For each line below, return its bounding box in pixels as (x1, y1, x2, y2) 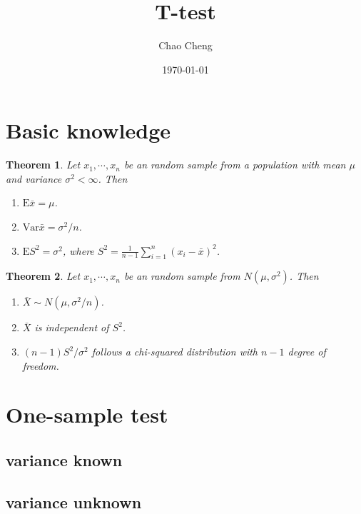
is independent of (34, 320, 109, 335)
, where (62, 243, 94, 258)
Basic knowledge (6, 116, 171, 145)
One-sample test (6, 400, 168, 429)
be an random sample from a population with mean (123, 157, 346, 172)
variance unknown (6, 490, 142, 513)
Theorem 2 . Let (6, 268, 81, 283)
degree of (288, 344, 326, 359)
